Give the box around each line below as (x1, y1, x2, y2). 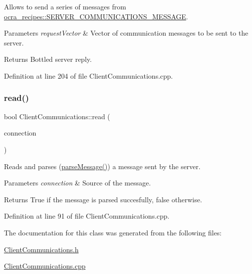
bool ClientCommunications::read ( (4, 111, 110, 121)
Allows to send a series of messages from (4, 1, 126, 11)
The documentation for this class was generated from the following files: (4, 227, 222, 237)
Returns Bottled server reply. (4, 54, 92, 64)
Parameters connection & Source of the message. (4, 178, 151, 188)
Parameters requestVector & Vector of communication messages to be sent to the (4, 28, 249, 38)
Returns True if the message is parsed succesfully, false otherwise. (4, 194, 202, 204)
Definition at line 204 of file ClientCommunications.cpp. (4, 70, 173, 81)
